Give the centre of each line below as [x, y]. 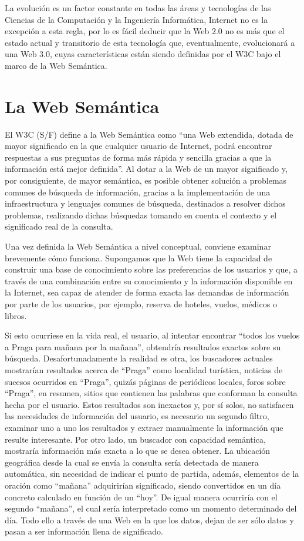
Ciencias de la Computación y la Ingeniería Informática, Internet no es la [136, 19]
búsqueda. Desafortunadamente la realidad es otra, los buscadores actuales [139, 358]
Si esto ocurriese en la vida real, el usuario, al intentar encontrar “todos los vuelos [152, 335]
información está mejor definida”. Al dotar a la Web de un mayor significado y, [146, 169]
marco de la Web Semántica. [56, 65]
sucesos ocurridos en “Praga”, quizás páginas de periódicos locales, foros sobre [145, 381]
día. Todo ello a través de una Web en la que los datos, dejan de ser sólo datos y [149, 520]
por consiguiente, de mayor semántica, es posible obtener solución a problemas [146, 180]
